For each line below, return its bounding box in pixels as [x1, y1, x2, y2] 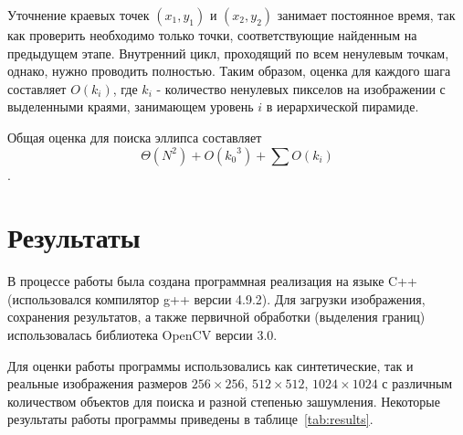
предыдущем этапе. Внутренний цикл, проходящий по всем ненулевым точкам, [7, 43, 449, 62]
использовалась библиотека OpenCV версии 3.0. [7, 325, 278, 345]
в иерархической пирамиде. [266, 97, 419, 116]
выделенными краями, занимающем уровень [7, 97, 254, 116]
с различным [382, 374, 453, 393]
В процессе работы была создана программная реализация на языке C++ [7, 271, 417, 291]
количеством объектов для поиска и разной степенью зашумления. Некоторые [7, 391, 440, 410]
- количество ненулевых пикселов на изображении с [156, 79, 446, 98]
